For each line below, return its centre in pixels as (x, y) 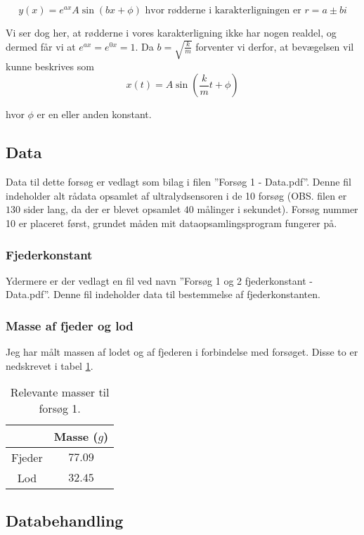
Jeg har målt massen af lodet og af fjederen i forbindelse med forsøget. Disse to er (182, 352)
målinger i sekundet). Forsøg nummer (278, 209)
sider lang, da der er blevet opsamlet (102, 209)
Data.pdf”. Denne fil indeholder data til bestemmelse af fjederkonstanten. (163, 294)
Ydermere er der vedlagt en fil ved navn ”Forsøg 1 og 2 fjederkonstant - (159, 280)
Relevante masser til (60, 392)
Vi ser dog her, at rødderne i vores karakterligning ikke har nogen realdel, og (171, 32)
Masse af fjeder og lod (70, 325)
